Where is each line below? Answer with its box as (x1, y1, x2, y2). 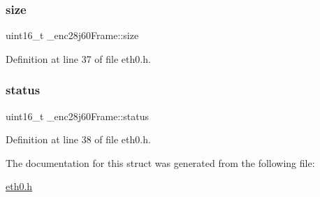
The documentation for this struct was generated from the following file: (6, 155, 315, 170)
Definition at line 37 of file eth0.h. (6, 51, 151, 66)
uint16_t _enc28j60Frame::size (6, 28, 139, 43)
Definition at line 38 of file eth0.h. (6, 132, 151, 147)
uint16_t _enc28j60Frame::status (6, 108, 149, 123)
